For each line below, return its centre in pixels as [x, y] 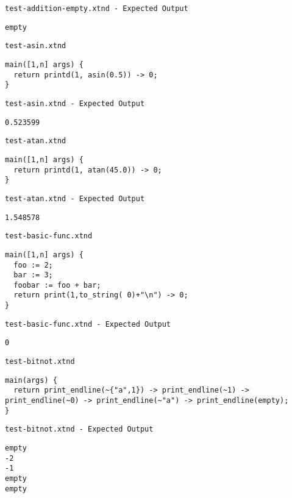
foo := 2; [33, 265]
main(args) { [31, 380]
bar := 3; [33, 275]
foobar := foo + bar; [57, 285]
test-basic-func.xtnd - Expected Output [88, 324]
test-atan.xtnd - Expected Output [75, 198]
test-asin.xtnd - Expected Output [75, 103]
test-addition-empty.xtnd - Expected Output [97, 9]
